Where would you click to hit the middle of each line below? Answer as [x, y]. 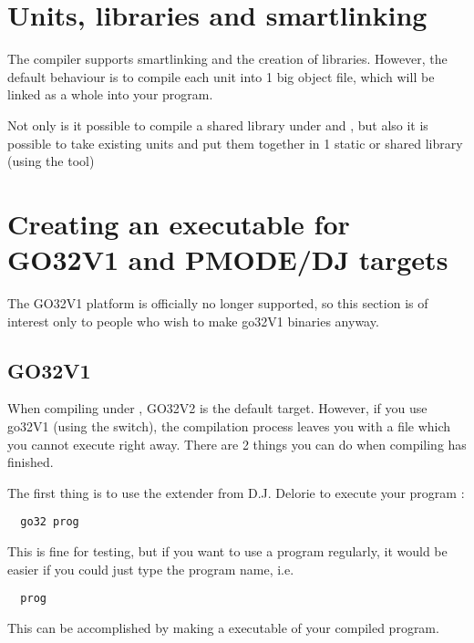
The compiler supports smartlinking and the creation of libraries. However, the [227, 59]
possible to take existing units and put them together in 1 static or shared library [235, 143]
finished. [31, 462]
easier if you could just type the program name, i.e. [151, 569]
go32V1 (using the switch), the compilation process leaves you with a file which [229, 425]
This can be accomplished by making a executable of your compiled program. [223, 627]
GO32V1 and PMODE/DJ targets [228, 259]
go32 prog [50, 522]
